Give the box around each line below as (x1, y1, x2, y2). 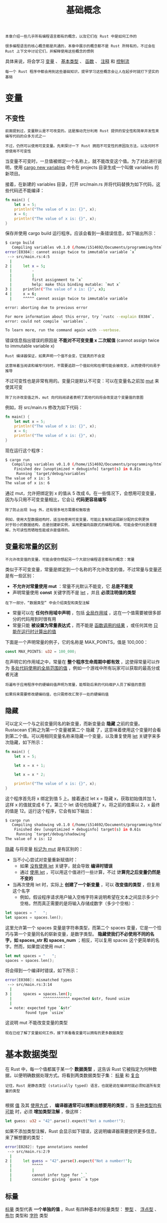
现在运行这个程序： (5, 447, 45, 453)
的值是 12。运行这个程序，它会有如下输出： (5, 808, 94, 814)
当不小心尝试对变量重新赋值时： (12, 856, 78, 862)
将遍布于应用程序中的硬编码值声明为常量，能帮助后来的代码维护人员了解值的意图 (5, 682, 146, 687)
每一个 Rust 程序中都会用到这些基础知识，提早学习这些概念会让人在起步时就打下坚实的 (5, 69, 159, 74)
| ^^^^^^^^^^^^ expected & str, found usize (9, 996, 130, 1001)
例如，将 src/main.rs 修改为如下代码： (5, 405, 83, 410)
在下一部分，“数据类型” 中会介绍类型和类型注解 (5, 600, 90, 605)
